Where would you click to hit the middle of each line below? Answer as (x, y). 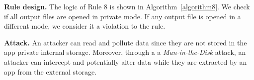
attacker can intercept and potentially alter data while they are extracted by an (126, 61)
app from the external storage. (50, 71)
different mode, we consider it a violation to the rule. (85, 26)
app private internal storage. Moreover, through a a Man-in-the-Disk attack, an (125, 52)
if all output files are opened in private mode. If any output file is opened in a (123, 16)
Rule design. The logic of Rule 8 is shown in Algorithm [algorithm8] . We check (127, 6)
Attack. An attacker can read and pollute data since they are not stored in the (126, 42)
